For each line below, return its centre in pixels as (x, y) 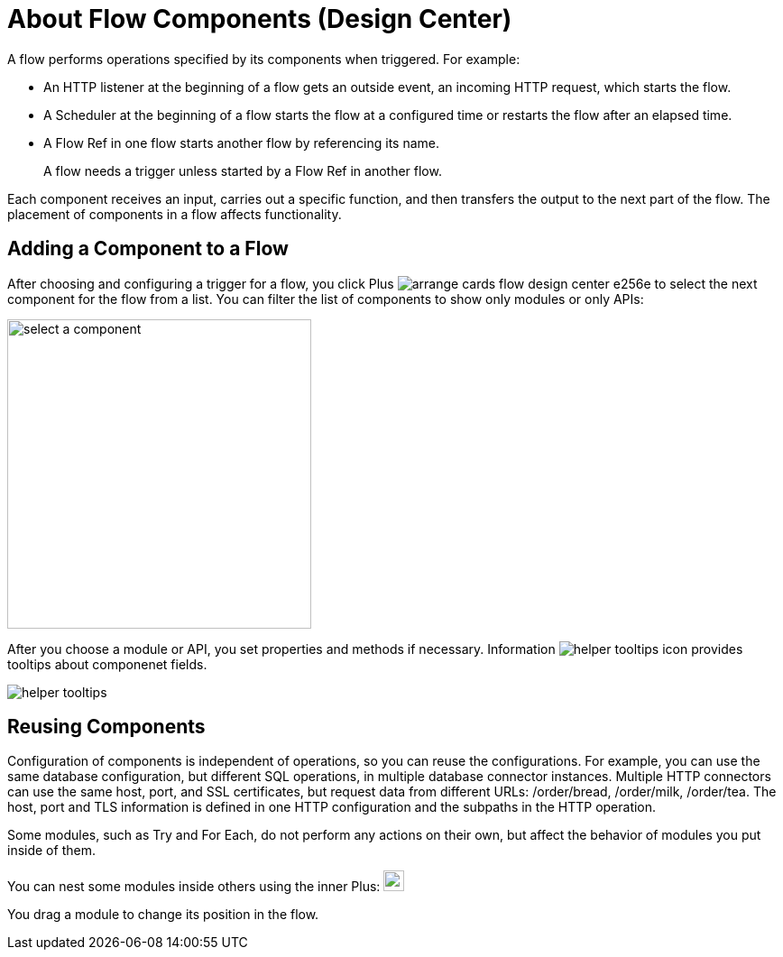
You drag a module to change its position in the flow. (163, 915)
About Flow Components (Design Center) (260, 19)
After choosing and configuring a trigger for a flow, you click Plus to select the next (382, 283)
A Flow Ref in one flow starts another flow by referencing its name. (242, 143)
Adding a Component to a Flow (148, 249)
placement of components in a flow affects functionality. (175, 214)
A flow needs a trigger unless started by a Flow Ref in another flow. (243, 170)
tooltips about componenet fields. (107, 664)
